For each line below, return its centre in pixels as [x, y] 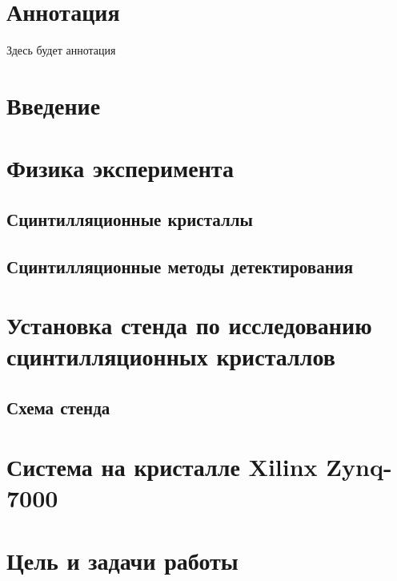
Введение [54, 105]
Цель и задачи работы [122, 561]
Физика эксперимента [120, 168]
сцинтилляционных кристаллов [171, 356]
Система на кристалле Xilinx [162, 466]
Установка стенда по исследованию [189, 325]
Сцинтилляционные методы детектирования [180, 266]
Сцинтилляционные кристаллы [130, 218]
